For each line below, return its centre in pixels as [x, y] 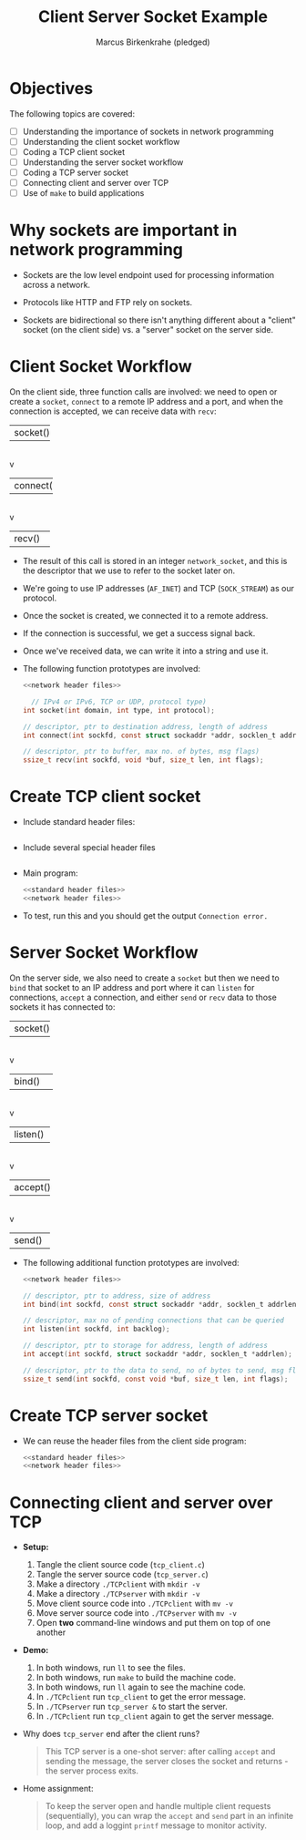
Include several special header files [89, 848]
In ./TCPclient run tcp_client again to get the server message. [155, 1716]
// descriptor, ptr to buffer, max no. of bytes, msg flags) [141, 752]
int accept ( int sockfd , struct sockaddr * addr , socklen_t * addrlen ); [158, 1354]
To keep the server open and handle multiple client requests [158, 1806]
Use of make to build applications [83, 193]
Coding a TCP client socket [74, 151]
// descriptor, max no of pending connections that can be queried [153, 1321]
